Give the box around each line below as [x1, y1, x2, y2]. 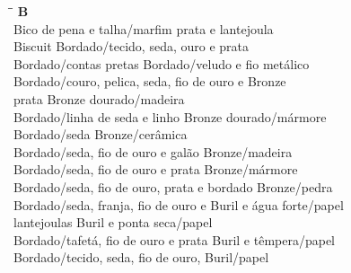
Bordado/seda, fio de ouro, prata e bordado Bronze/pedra [13, 177, 333, 196]
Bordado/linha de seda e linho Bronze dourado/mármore [13, 107, 327, 126]
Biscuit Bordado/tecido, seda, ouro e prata [13, 37, 249, 56]
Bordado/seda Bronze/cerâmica [13, 125, 188, 144]
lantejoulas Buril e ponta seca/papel [13, 213, 213, 232]
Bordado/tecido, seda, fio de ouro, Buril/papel [13, 248, 269, 267]
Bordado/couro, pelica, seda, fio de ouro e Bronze [13, 72, 286, 91]
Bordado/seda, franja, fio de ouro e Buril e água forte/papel [13, 195, 344, 214]
